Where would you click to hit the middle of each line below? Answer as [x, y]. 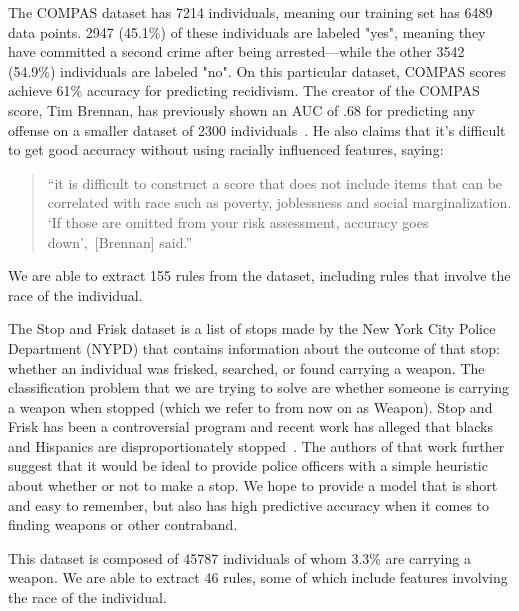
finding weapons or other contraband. [123, 524]
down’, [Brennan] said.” [120, 241]
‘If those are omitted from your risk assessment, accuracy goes [238, 221]
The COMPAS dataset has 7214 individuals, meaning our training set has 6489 [250, 12]
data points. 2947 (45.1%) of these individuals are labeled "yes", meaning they [247, 31]
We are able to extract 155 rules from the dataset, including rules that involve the [259, 275]
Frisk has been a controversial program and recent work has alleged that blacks [250, 426]
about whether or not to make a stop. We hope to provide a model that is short [253, 485]
